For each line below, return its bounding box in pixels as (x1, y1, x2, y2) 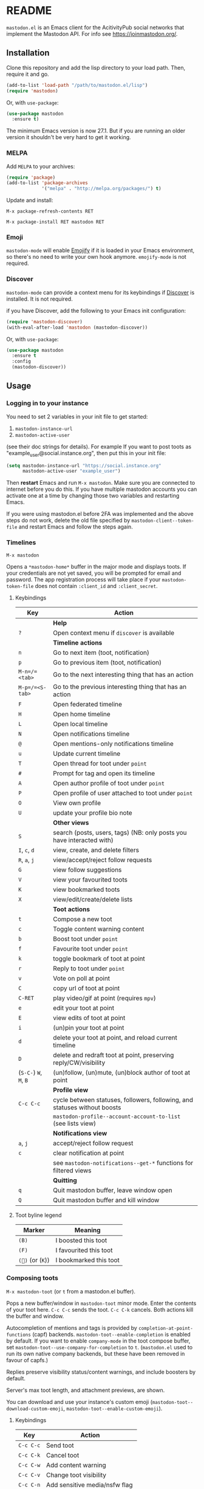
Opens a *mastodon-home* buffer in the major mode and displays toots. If (6, 563, 186, 570)
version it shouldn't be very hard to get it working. (6, 134, 132, 141)
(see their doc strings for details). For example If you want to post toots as (6, 443, 192, 450)
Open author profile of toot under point (53, 779, 165, 787)
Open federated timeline (53, 700, 123, 708)
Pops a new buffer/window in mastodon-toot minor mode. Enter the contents (6, 1299, 197, 1307)
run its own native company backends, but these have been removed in (6, 1350, 185, 1357)
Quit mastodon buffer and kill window (53, 1196, 160, 1204)
